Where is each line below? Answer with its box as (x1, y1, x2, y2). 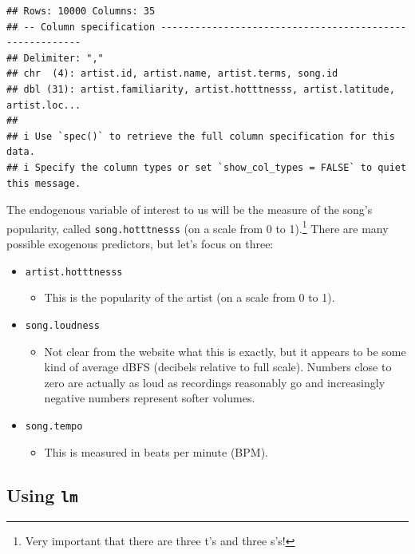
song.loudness (25, 319, 100, 331)
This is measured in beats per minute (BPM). (44, 443, 268, 460)
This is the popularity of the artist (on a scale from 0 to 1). (44, 289, 335, 306)
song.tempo (25, 420, 83, 432)
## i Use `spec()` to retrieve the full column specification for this (6, 130, 395, 142)
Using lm (6, 482, 78, 507)
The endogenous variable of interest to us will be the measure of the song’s (6, 201, 373, 218)
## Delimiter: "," (6, 52, 104, 64)
